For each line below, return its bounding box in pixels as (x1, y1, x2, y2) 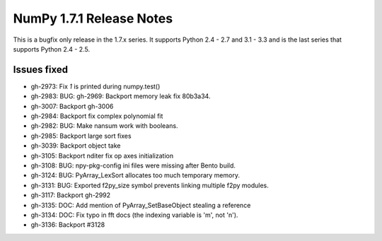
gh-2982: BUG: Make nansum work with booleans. (30, 122, 178, 130)
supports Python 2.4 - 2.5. (13, 45, 91, 53)
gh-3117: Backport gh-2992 (30, 191, 111, 199)
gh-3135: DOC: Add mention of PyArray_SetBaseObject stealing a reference (30, 201, 251, 209)
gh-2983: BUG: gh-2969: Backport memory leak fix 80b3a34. (30, 92, 211, 100)
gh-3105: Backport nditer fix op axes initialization (30, 151, 173, 160)
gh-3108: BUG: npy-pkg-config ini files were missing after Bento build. (30, 161, 236, 170)
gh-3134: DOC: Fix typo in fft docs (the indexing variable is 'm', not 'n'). (30, 211, 238, 219)
